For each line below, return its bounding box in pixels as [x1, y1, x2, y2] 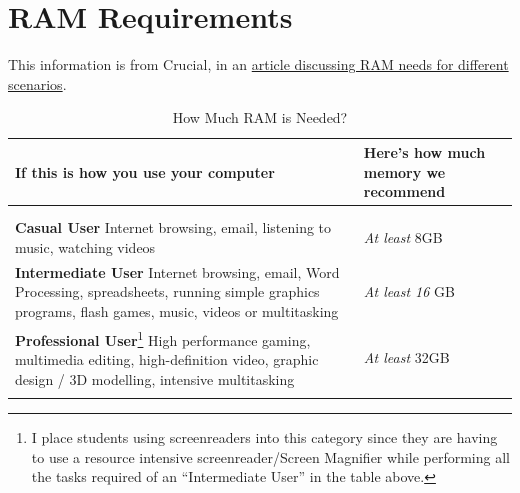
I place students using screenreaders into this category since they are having [31, 427, 498, 448]
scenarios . [8, 73, 67, 94]
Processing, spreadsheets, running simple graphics [15, 281, 320, 302]
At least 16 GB [363, 281, 455, 302]
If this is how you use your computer [15, 161, 275, 182]
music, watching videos [15, 237, 156, 258]
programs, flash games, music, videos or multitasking [15, 301, 339, 322]
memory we [363, 161, 446, 182]
